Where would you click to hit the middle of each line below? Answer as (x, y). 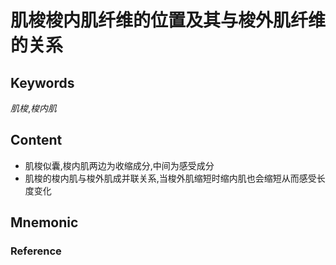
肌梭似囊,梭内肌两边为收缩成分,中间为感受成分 (119, 165)
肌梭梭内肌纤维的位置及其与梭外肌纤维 (168, 20)
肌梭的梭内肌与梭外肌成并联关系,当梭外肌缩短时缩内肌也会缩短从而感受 (170, 178)
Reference (36, 251)
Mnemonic (44, 222)
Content (36, 140)
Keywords (42, 82)
